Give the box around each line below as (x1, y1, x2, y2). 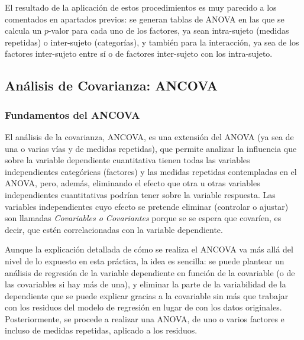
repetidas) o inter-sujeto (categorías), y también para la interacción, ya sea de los (5, 35, 299, 48)
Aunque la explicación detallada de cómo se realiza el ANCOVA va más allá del (5, 243, 293, 255)
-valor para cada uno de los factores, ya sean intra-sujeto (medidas (48, 24, 289, 37)
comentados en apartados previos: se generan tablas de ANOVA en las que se (5, 12, 284, 25)
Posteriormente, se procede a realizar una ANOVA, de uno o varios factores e (5, 312, 284, 325)
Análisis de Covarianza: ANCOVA (5, 76, 218, 95)
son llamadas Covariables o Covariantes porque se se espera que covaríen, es (5, 212, 282, 224)
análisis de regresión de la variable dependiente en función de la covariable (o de (5, 266, 295, 279)
